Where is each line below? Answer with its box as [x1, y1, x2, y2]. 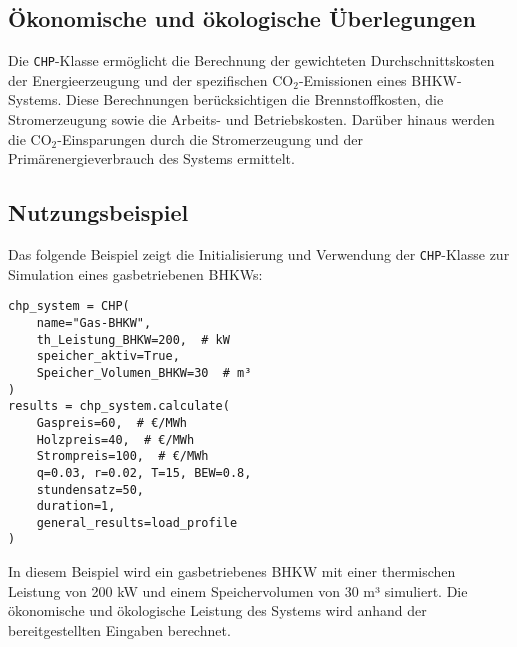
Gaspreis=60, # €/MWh [36, 415, 187, 430]
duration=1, [36, 499, 116, 514]
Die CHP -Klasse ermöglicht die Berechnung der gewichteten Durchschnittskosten [8, 50, 495, 71]
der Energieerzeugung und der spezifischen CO [8, 69, 294, 90]
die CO [8, 128, 52, 149]
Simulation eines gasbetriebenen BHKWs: [8, 263, 263, 284]
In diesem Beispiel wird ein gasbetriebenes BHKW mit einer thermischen [8, 561, 456, 582]
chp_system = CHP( [8, 299, 130, 314]
